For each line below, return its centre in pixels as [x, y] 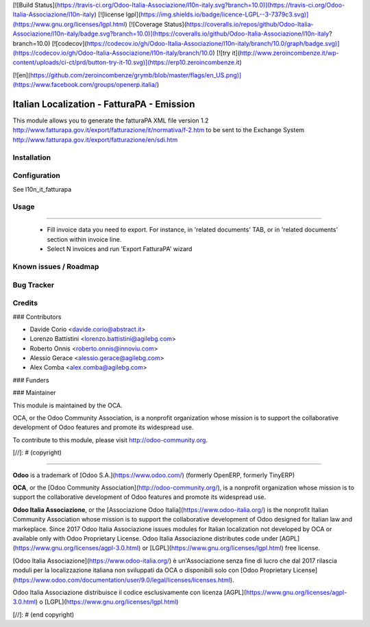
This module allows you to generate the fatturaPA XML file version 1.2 [111, 120]
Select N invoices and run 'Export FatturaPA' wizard [120, 249]
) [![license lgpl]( [118, 14]
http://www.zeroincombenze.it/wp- [289, 53]
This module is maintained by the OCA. [67, 405]
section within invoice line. [84, 239]
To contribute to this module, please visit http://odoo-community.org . [110, 440]
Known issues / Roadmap [56, 267]
